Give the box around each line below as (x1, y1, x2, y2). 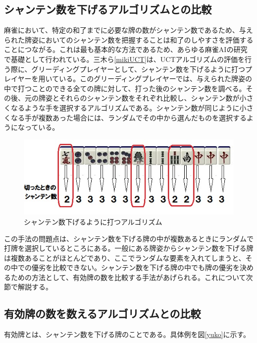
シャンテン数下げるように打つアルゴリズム (24, 216, 162, 227)
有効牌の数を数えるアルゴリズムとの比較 (4, 306, 201, 321)
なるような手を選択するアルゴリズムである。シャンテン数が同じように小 (10, 102, 247, 113)
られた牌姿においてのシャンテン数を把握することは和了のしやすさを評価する (4, 34, 254, 45)
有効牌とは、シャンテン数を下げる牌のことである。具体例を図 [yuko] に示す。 (4, 329, 251, 340)
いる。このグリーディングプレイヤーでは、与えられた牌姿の (59, 73, 252, 84)
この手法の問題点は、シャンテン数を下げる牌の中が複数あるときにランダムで (4, 233, 254, 243)
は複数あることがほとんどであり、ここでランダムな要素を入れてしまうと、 (4, 252, 246, 263)
